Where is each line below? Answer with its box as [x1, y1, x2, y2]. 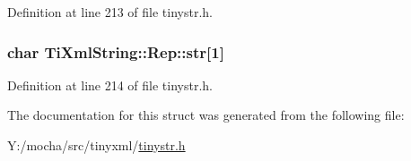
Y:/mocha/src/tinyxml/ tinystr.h [7, 136, 186, 154]
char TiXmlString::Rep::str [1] [7, 40, 224, 63]
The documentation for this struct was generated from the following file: [7, 106, 405, 124]
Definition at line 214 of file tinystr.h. [7, 75, 214, 94]
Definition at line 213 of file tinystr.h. [7, 3, 214, 21]
